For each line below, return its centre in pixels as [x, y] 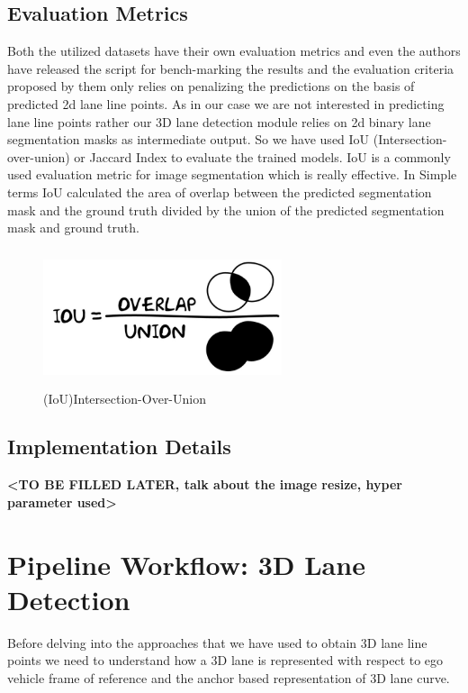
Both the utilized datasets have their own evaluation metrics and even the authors [234, 51]
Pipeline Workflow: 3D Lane [186, 564]
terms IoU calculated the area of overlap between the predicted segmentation [220, 191]
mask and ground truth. [73, 228]
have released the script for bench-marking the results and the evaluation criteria [231, 68]
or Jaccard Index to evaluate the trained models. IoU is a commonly [262, 156]
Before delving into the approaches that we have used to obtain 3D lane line [217, 642]
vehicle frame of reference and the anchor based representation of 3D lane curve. [229, 677]
